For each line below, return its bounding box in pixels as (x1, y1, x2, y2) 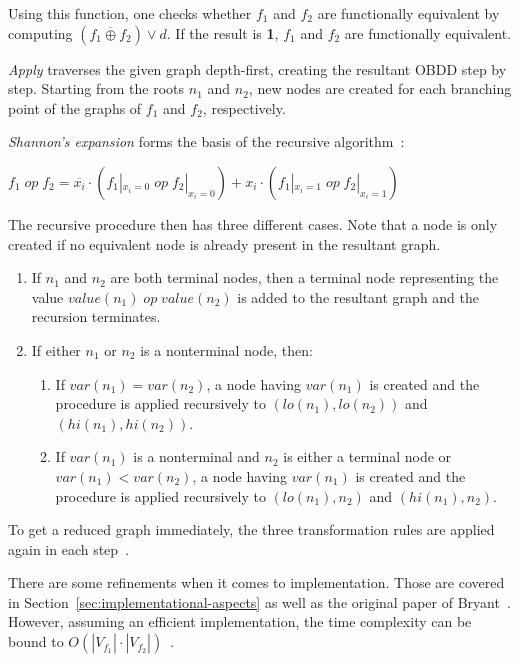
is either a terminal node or (283, 446, 452, 467)
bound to (8, 631, 64, 652)
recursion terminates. (31, 306, 161, 327)
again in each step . (8, 538, 130, 559)
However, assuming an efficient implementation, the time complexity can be (8, 611, 472, 632)
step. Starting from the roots (8, 78, 185, 99)
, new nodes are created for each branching (248, 78, 512, 99)
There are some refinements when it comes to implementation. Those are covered (8, 572, 505, 593)
